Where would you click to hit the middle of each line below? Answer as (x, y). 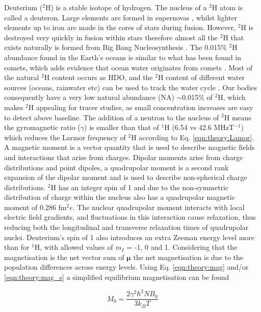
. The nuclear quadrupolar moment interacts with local (159, 207)
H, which (232, 97)
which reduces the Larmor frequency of (65, 137)
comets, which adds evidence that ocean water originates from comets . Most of (128, 67)
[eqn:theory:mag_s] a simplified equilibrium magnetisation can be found (117, 277)
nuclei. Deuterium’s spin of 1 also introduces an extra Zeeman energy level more (129, 237)
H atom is (227, 7)
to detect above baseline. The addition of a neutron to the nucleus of (112, 117)
